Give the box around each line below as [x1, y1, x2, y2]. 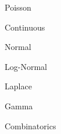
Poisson [5, 1, 31, 13]
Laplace [5, 80, 32, 92]
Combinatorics [5, 119, 56, 132]
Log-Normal [5, 60, 47, 72]
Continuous [5, 21, 45, 33]
